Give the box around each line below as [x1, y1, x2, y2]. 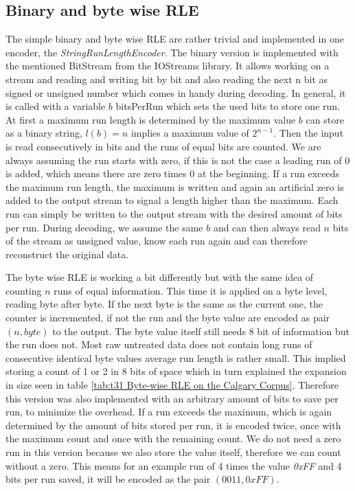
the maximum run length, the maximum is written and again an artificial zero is [5, 179, 344, 194]
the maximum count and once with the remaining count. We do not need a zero [5, 431, 341, 446]
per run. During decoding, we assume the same [5, 220, 203, 234]
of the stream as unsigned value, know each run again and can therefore [5, 233, 308, 248]
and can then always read [213, 220, 321, 234]
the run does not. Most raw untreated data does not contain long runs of [5, 337, 312, 352]
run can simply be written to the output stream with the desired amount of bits [5, 206, 343, 220]
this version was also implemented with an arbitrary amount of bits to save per [5, 391, 339, 405]
